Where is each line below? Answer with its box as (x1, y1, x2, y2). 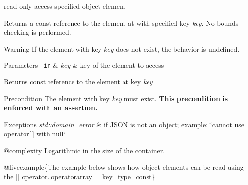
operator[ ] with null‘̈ (4, 129, 66, 139)
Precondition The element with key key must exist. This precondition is (4, 93, 228, 103)
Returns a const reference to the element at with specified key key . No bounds (4, 17, 239, 27)
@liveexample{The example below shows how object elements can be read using (4, 161, 244, 172)
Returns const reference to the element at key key (4, 77, 153, 87)
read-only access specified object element (4, 1, 126, 11)
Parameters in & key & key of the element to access (4, 60, 164, 70)
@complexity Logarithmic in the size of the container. (4, 145, 165, 155)
